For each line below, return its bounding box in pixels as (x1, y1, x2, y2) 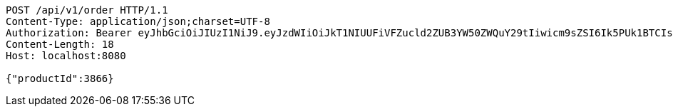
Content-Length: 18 (6, 39, 114, 50)
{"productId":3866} (6, 73, 114, 84)
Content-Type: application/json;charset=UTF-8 (6, 16, 270, 27)
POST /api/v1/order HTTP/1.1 (6, 4, 168, 16)
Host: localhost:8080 (6, 50, 126, 61)
